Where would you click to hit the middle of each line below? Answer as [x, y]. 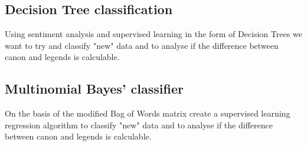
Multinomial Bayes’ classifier [94, 89]
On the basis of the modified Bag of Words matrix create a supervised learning [148, 113]
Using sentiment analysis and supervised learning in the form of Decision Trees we [153, 34]
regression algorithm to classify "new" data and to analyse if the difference [139, 125]
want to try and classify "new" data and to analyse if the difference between [142, 45]
